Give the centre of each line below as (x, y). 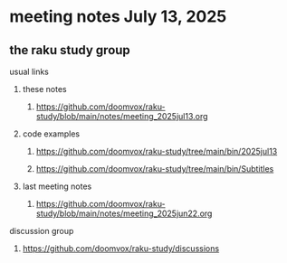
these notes (44, 89)
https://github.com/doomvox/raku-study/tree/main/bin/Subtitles (155, 169)
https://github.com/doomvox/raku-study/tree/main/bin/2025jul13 (157, 151)
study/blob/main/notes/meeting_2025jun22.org (124, 213)
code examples (51, 134)
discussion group (42, 231)
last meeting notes (57, 186)
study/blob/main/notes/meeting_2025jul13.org (122, 116)
